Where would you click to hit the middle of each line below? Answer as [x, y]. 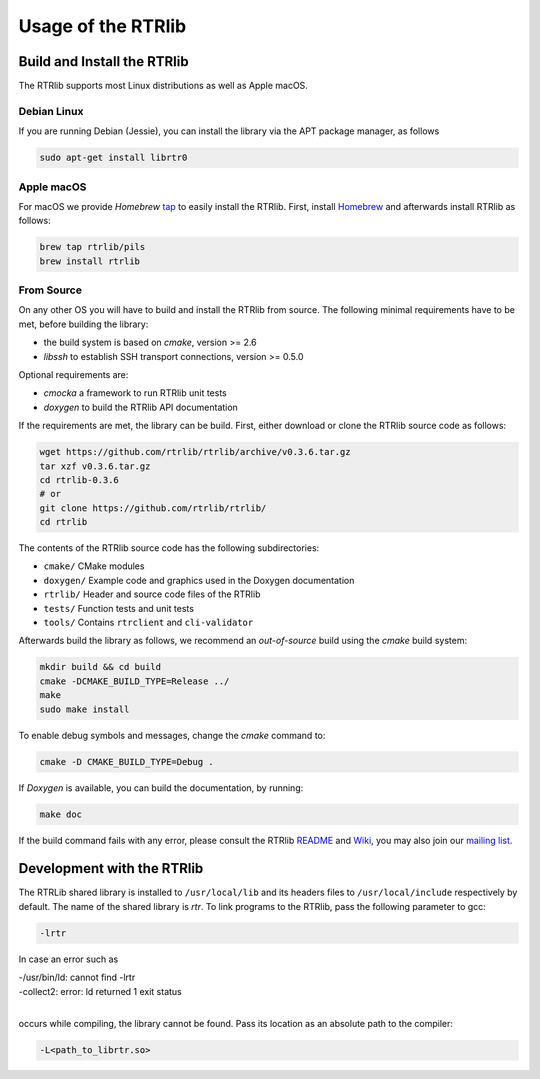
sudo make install [84, 709]
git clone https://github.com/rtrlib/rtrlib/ [153, 508]
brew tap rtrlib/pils [92, 247]
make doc [61, 814]
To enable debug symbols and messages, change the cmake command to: [172, 735]
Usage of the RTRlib [102, 26]
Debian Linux [51, 111]
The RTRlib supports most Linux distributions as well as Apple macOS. [163, 86]
